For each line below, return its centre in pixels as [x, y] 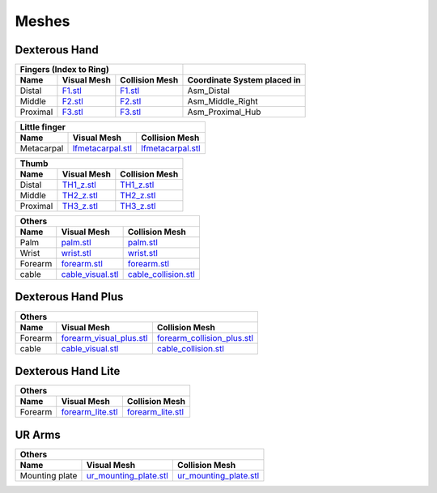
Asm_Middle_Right [223, 101]
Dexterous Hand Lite [68, 371]
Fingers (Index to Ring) [64, 70]
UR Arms [38, 434]
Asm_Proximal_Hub [224, 112]
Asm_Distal [209, 91]
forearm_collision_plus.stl [205, 338]
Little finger [43, 127]
